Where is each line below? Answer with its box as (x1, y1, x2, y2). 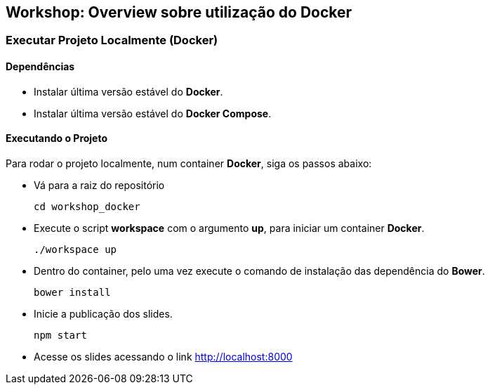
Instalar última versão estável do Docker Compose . (34, 107, 272, 119)
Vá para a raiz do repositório (34, 178, 165, 191)
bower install (34, 286, 111, 298)
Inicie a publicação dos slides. (34, 307, 173, 320)
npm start (34, 329, 87, 341)
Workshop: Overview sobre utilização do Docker (6, 4, 352, 21)
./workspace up (34, 243, 117, 255)
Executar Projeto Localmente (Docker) (6, 33, 218, 48)
